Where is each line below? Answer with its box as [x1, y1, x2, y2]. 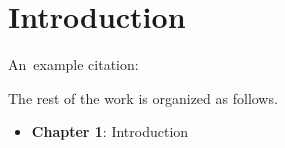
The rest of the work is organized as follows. [8, 87, 278, 108]
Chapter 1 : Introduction [31, 121, 189, 142]
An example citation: [8, 54, 139, 75]
